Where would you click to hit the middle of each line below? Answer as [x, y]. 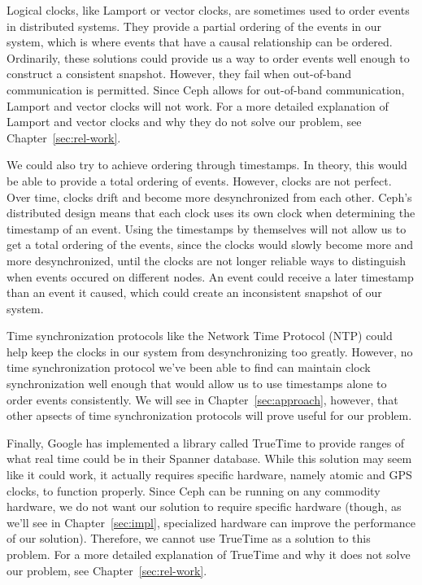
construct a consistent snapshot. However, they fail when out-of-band [179, 74]
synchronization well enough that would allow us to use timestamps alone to [197, 384]
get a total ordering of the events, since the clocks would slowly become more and [210, 244]
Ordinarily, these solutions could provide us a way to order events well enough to [208, 57]
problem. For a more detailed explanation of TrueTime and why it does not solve [209, 554]
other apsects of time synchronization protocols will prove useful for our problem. [209, 415]
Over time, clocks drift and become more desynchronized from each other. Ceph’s [209, 196]
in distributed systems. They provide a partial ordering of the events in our [194, 26]
